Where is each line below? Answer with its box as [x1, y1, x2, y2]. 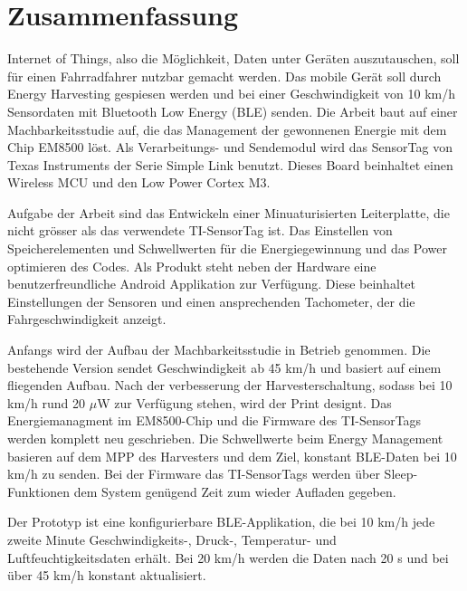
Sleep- [384, 464, 418, 483]
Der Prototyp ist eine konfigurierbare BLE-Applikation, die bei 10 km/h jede [7, 512, 435, 531]
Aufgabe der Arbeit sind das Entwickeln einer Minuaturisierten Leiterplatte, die [7, 203, 450, 222]
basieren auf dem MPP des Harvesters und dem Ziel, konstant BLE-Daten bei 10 [7, 446, 457, 465]
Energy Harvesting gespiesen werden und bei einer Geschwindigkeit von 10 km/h [7, 84, 456, 103]
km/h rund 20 [7, 393, 86, 412]
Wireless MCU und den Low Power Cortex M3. [7, 173, 271, 192]
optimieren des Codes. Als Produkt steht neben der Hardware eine [7, 256, 376, 275]
